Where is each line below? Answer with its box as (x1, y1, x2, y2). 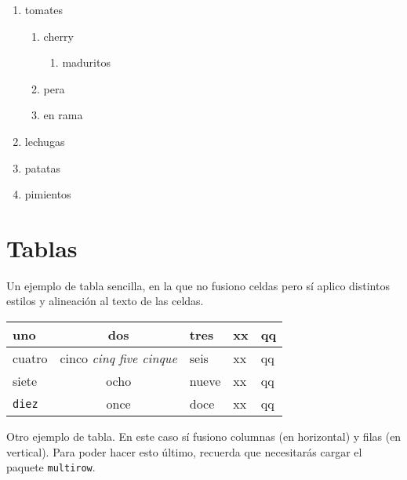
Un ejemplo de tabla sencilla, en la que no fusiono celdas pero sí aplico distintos (6, 277, 390, 293)
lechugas (24, 133, 65, 149)
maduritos (62, 54, 111, 71)
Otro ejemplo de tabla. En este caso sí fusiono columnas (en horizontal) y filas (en (6, 428, 402, 445)
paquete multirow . (6, 459, 96, 475)
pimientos (24, 186, 71, 202)
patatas (24, 159, 60, 176)
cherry (43, 27, 74, 44)
